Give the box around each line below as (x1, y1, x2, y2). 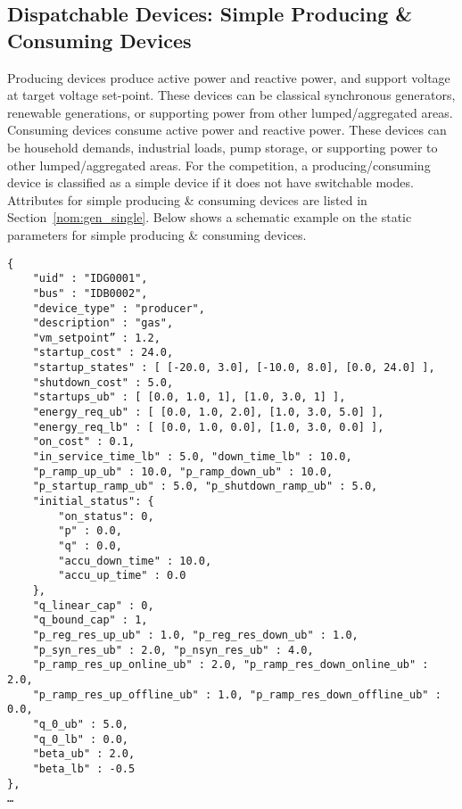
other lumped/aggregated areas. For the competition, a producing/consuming (7, 155, 431, 174)
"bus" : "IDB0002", (32, 286, 148, 300)
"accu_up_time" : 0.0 (58, 569, 186, 582)
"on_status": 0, (58, 509, 154, 523)
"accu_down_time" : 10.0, (58, 554, 212, 567)
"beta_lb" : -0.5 (32, 762, 136, 775)
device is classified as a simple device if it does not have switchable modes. (7, 173, 414, 192)
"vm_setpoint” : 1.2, (32, 331, 161, 344)
